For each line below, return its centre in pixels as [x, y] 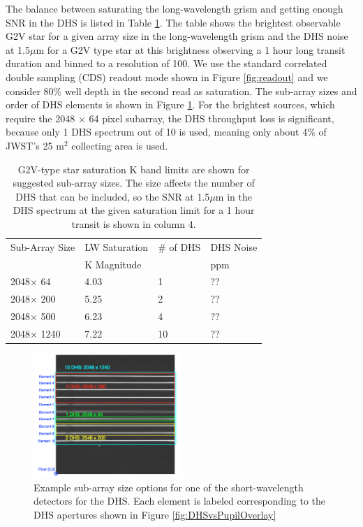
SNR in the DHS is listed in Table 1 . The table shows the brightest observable [173, 22]
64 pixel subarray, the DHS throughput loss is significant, [212, 118]
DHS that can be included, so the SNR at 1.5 [113, 196]
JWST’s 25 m [35, 145]
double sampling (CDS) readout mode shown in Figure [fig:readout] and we [167, 77]
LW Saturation [117, 246]
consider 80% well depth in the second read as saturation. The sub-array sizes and [181, 91]
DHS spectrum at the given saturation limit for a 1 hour [134, 210]
